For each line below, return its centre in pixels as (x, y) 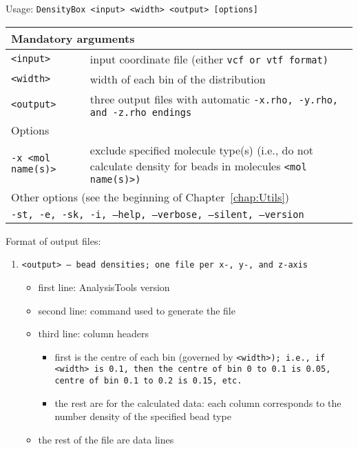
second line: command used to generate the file (137, 310)
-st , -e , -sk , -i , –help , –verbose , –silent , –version (158, 214)
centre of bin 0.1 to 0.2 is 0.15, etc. (148, 381)
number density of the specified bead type (143, 416)
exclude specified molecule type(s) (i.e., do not (201, 150)
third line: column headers (93, 333)
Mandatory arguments (73, 38)
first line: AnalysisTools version (104, 287)
